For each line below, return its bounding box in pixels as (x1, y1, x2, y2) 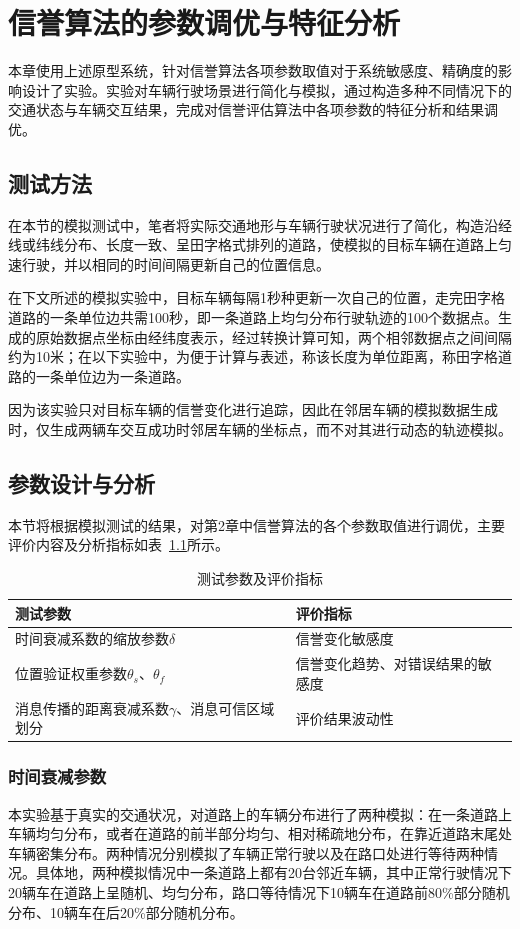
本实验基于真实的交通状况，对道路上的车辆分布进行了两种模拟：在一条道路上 (8, 803, 512, 824)
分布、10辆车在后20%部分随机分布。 (8, 901, 244, 922)
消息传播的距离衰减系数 (15, 697, 169, 718)
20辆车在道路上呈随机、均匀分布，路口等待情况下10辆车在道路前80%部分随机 (8, 882, 510, 903)
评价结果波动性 (295, 707, 394, 728)
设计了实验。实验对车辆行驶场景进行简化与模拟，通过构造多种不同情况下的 (21, 79, 512, 100)
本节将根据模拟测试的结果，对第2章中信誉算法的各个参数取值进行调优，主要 (8, 514, 505, 535)
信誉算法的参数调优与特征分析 (8, 2, 401, 43)
